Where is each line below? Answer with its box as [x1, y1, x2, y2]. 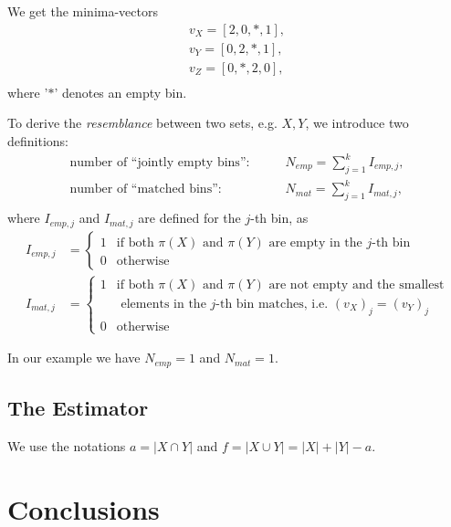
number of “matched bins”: [69, 183, 222, 196]
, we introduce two [305, 113, 409, 132]
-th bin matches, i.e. [215, 298, 329, 311]
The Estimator [7, 393, 149, 421]
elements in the [121, 298, 206, 311]
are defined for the [138, 208, 241, 227]
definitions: [7, 131, 68, 150]
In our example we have [7, 348, 141, 367]
